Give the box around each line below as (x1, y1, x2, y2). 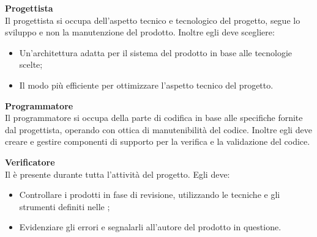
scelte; (19, 58, 43, 71)
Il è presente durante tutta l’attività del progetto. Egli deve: (5, 167, 230, 180)
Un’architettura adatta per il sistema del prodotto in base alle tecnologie (19, 46, 293, 59)
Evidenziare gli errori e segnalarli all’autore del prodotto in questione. (19, 221, 282, 233)
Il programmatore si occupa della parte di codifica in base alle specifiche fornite (5, 111, 303, 124)
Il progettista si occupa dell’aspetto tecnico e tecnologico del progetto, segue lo (5, 13, 300, 26)
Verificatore (5, 155, 55, 168)
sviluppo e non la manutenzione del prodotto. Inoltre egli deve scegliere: (5, 26, 275, 38)
